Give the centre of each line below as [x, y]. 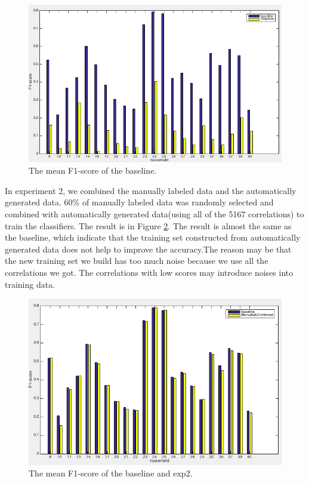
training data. [30, 284]
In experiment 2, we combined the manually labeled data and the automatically [151, 190]
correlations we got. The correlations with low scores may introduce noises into [149, 272]
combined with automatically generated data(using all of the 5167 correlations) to [154, 213]
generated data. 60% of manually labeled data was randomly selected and [139, 202]
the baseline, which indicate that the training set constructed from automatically [153, 237]
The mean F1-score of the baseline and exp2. [111, 473]
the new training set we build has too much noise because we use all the [137, 261]
